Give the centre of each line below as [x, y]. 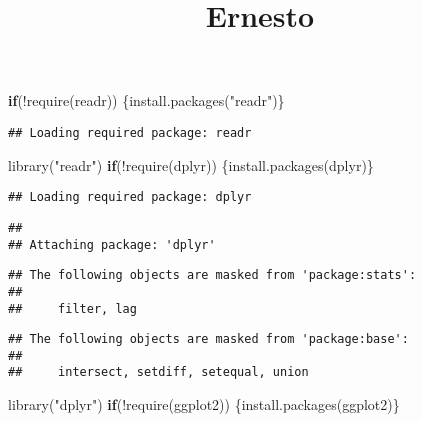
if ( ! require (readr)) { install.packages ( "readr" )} [146, 100]
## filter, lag [72, 308]
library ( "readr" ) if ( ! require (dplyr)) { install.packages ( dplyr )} [191, 164]
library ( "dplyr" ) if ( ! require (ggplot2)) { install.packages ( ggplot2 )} [204, 404]
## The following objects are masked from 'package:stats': [212, 275]
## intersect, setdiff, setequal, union [158, 372]
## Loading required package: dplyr [130, 197]
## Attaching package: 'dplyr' [112, 244]
